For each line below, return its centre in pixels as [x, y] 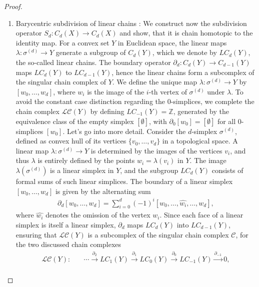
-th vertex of [168, 91]
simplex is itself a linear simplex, [66, 225]
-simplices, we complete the [212, 101]
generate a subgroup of [91, 52]
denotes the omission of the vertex [98, 215]
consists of [227, 170]
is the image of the [116, 91]
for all [226, 121]
